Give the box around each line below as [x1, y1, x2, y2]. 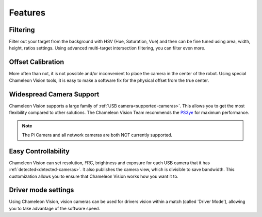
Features [9, 7, 46, 18]
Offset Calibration [9, 58, 64, 66]
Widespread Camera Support [9, 90, 99, 98]
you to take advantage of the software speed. [9, 205, 100, 211]
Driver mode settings [9, 186, 74, 194]
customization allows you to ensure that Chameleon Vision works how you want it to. [9, 173, 179, 179]
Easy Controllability [9, 147, 70, 155]
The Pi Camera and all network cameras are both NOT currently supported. [22, 132, 172, 138]
